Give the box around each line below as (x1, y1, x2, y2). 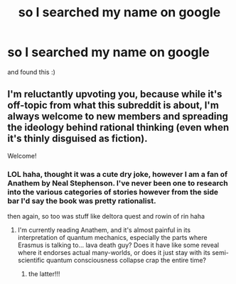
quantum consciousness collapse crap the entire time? (45, 256, 206, 265)
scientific (17, 256, 45, 265)
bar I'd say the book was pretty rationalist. (7, 196, 156, 206)
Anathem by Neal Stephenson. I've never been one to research (7, 178, 229, 188)
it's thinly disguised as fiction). (7, 133, 148, 145)
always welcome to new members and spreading (7, 111, 229, 123)
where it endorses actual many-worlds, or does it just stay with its (17, 248, 211, 257)
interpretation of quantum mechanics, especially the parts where (17, 234, 208, 242)
